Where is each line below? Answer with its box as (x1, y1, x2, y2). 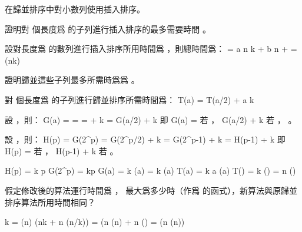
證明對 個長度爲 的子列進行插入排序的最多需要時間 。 (5, 22, 211, 35)
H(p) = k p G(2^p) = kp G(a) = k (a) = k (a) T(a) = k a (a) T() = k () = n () (5, 164, 296, 177)
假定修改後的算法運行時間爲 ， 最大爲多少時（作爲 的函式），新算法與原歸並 (5, 184, 297, 196)
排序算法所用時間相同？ (5, 195, 95, 208)
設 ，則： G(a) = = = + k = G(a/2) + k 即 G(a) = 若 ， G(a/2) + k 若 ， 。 (5, 113, 297, 125)
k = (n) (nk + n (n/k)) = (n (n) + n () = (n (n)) (5, 216, 185, 228)
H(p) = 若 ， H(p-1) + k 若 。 (5, 144, 118, 157)
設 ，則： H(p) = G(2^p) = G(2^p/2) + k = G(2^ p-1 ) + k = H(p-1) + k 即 (5, 133, 286, 145)
